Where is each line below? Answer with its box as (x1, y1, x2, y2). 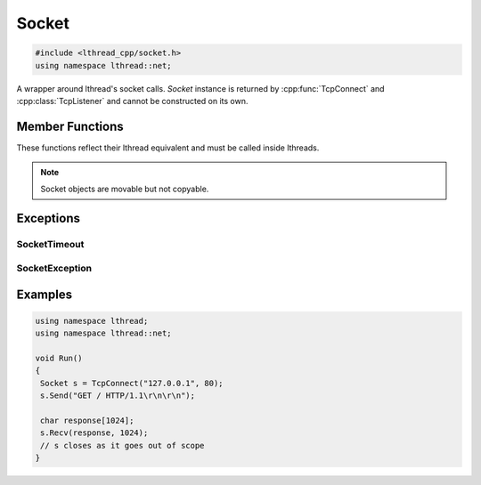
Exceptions (16, 211, 80, 226)
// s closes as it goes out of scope (40, 441, 205, 450)
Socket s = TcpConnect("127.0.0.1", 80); (40, 378, 224, 388)
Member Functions (16, 118, 124, 133)
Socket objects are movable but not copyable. (40, 183, 209, 194)
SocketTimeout (16, 238, 85, 251)
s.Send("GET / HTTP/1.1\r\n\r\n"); (40, 391, 196, 400)
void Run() (35, 352, 83, 363)
